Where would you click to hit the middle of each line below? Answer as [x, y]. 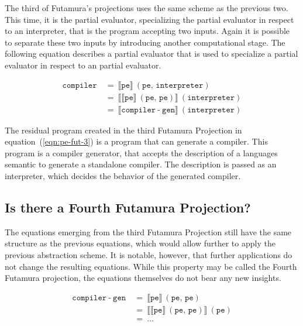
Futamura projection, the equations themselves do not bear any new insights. [143, 278]
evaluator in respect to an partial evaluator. [83, 65]
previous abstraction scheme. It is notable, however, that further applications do [149, 255]
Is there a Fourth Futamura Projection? [128, 207]
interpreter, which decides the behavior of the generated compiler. [123, 176]
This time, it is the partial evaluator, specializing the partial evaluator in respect [149, 19]
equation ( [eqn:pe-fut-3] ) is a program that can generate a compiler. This [136, 141]
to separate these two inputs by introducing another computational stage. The [145, 42]
